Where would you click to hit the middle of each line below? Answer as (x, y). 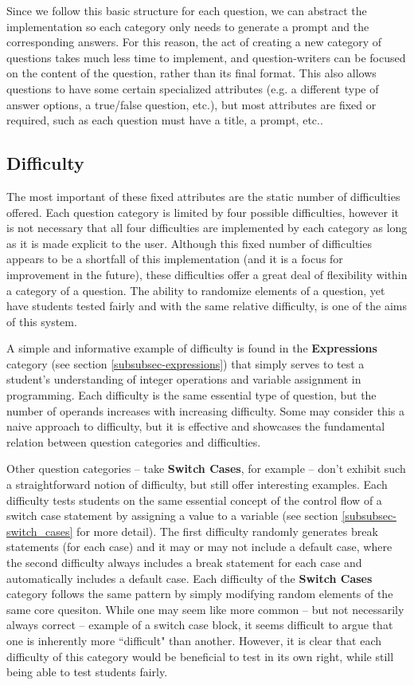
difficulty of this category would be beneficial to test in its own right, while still (200, 656)
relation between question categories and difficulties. (134, 441)
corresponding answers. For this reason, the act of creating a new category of (194, 42)
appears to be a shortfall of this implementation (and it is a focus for (175, 259)
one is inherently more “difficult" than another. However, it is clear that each (194, 640)
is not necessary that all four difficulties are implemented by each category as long (207, 228)
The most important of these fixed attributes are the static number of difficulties (203, 196)
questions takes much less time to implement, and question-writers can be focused (206, 57)
